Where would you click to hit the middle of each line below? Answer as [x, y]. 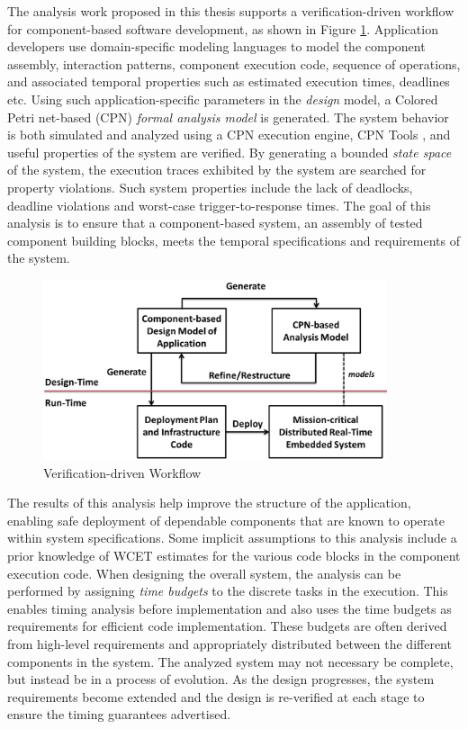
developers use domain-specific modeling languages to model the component [216, 46]
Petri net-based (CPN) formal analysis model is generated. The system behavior [228, 117]
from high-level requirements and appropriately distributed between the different [229, 643]
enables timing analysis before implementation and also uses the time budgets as [229, 608]
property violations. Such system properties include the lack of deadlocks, [210, 187]
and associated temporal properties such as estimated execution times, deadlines [229, 81]
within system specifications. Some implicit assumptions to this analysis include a [232, 538]
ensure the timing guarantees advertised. [119, 714]
